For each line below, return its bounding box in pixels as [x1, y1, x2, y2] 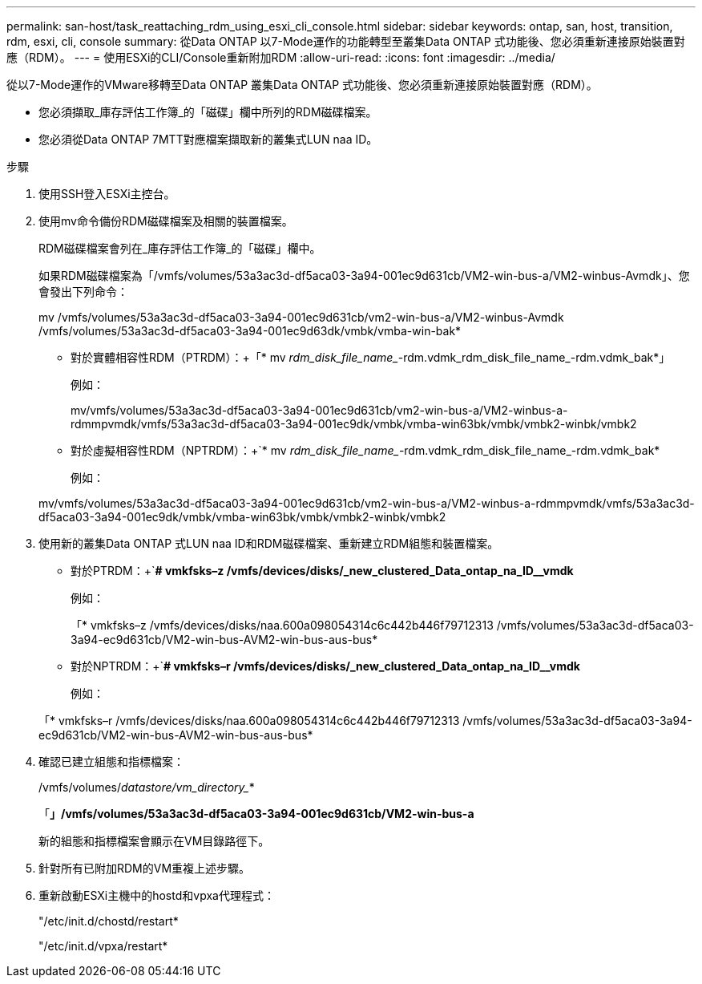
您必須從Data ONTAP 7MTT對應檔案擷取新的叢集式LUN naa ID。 [38, 132, 378, 146]
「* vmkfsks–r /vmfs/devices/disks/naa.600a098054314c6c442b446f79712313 [38, 714, 460, 727]
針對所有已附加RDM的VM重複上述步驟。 [38, 861, 251, 875]
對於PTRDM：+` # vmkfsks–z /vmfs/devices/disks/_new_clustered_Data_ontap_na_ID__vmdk [71, 564, 574, 577]
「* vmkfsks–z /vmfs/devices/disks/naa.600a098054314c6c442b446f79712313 [71, 618, 494, 632]
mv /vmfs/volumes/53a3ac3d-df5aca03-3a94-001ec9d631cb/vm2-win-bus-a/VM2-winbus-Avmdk [38, 310, 564, 324]
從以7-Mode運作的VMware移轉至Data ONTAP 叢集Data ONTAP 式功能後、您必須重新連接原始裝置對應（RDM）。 [6, 78, 598, 91]
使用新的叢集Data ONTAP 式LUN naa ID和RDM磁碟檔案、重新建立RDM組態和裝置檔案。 [38, 537, 499, 550]
